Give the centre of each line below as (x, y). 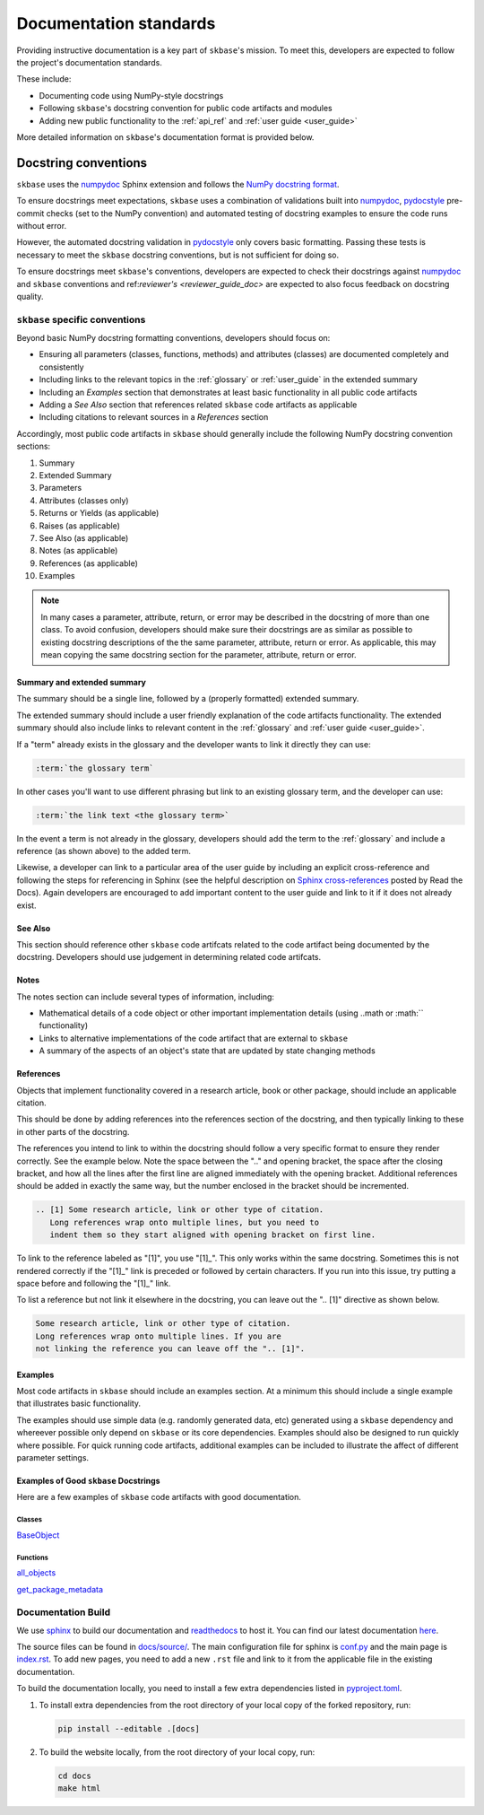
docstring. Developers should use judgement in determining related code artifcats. (169, 957)
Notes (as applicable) (78, 551)
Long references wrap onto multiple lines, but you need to (185, 1222)
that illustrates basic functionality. (79, 1403)
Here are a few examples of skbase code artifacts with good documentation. (159, 1497)
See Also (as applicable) (84, 537)
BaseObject (38, 1535)
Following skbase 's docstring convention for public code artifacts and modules (186, 109)
